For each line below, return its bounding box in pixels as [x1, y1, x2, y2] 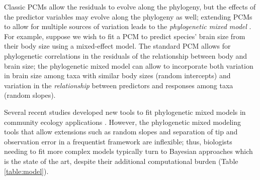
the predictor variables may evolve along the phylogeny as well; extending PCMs [4, 11, 252, 22]
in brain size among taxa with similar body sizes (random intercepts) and [4, 70, 231, 81]
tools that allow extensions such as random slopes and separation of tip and [4, 126, 238, 137]
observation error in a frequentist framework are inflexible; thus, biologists [4, 136, 232, 146]
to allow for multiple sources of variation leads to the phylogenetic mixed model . [4, 21, 251, 32]
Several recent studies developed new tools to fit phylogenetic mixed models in [4, 106, 246, 117]
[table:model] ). [4, 165, 49, 176]
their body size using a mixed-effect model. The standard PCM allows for [4, 41, 231, 51]
